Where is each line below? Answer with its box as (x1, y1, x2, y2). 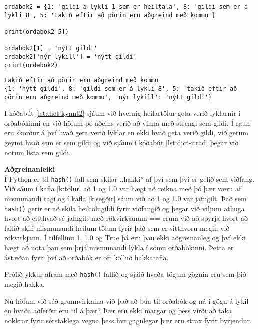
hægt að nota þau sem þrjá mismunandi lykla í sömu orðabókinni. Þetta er (4, 242, 234, 253)
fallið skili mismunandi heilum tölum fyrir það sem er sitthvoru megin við (4, 222, 230, 233)
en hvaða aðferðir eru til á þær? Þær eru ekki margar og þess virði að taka (4, 305, 232, 316)
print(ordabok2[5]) (4, 28, 69, 35)
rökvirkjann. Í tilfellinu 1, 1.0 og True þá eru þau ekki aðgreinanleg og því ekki (4, 232, 246, 243)
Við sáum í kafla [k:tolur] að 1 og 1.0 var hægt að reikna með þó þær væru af (4, 183, 241, 194)
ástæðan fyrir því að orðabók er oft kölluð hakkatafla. (4, 252, 169, 262)
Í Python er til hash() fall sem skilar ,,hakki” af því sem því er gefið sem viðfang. (4, 173, 255, 184)
